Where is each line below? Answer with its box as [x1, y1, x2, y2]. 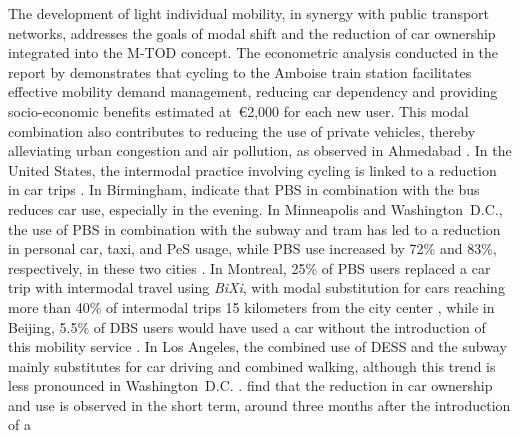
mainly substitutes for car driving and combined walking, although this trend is [8, 355, 496, 376]
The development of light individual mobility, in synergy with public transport [8, 3, 490, 23]
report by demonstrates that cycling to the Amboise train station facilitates [8, 61, 472, 82]
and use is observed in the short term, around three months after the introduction [8, 394, 511, 415]
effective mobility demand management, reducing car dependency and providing [8, 81, 498, 102]
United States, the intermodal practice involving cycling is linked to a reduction [8, 159, 497, 180]
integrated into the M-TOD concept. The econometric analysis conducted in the [8, 42, 499, 63]
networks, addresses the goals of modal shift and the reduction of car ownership [8, 22, 496, 43]
